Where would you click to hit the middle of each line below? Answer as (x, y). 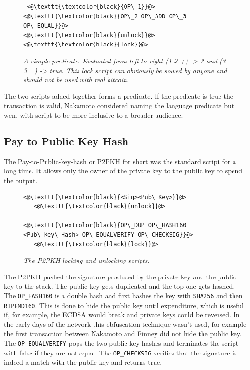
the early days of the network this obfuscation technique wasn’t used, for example (125, 324)
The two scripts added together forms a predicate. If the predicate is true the (119, 96)
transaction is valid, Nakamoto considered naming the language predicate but (119, 105)
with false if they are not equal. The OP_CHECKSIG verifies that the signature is (120, 352)
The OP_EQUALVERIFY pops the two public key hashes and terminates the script (121, 343)
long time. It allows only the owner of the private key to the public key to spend (123, 171)
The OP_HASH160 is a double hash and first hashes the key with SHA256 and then (123, 295)
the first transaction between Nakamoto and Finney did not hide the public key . (123, 333)
